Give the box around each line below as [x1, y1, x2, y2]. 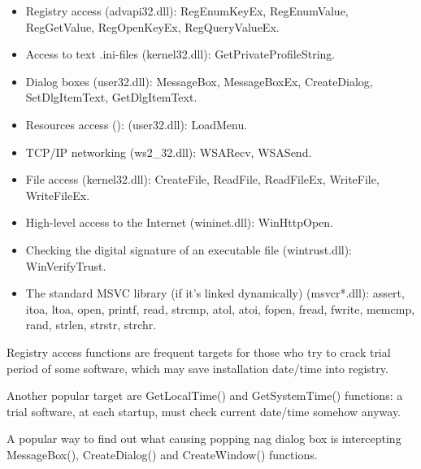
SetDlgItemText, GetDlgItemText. [25, 89, 197, 106]
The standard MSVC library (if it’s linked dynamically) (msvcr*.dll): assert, [25, 284, 405, 302]
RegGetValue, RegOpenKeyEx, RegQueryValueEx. [25, 18, 280, 35]
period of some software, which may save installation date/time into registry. [7, 359, 388, 376]
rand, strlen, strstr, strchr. [25, 316, 157, 333]
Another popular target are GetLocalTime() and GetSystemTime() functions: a [7, 387, 403, 404]
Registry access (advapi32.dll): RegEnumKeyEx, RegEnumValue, [25, 2, 349, 19]
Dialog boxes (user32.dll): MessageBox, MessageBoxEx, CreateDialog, [25, 72, 373, 89]
